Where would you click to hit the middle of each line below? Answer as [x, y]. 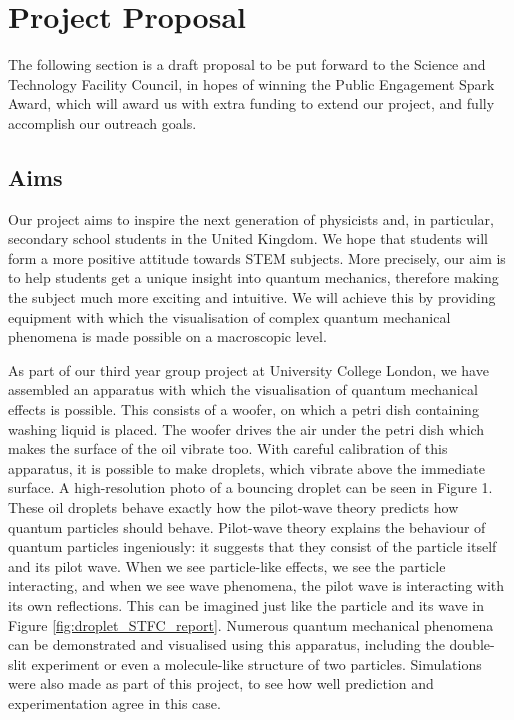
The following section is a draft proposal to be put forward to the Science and [247, 64]
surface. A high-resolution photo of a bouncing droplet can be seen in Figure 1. [250, 487]
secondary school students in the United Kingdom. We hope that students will [248, 238]
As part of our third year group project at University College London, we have [248, 369]
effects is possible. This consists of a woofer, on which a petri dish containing [243, 409]
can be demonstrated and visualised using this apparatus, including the [226, 644]
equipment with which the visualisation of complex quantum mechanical [229, 316]
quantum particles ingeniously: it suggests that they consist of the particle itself [252, 546]
